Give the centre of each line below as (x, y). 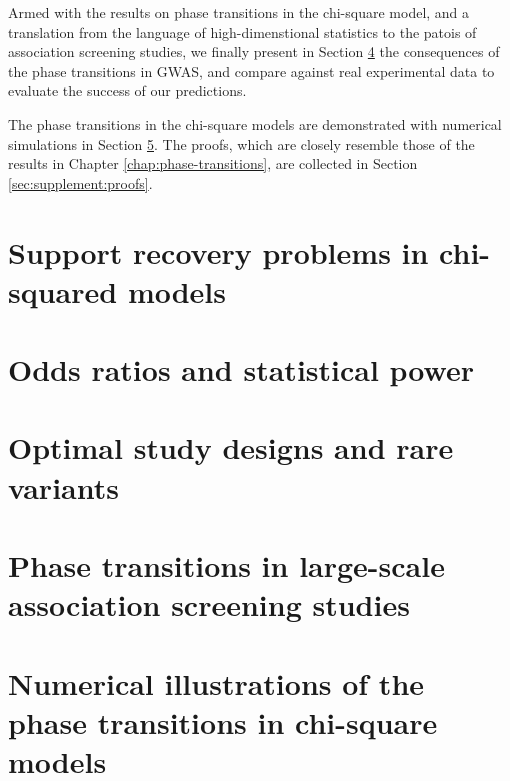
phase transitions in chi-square (223, 721)
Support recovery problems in (218, 251)
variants (63, 486)
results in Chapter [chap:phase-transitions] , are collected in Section (213, 163)
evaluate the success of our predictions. (127, 90)
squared (63, 290)
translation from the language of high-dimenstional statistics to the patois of (242, 31)
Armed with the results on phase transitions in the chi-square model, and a (239, 12)
